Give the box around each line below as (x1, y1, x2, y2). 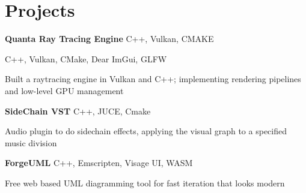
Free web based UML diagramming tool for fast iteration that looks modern (5, 176, 285, 189)
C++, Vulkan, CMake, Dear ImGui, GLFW (5, 52, 167, 65)
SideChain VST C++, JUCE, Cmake (5, 104, 151, 117)
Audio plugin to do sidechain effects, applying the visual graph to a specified (5, 125, 287, 137)
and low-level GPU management (5, 84, 124, 96)
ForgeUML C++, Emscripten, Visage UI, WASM (5, 156, 193, 169)
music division (5, 136, 57, 149)
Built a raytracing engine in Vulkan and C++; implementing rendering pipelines (5, 73, 301, 85)
